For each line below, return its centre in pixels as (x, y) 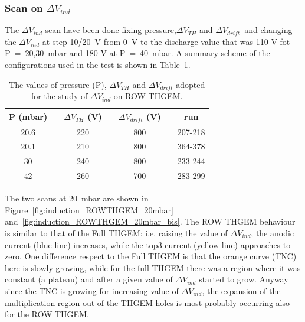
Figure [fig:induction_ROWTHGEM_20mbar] (89, 209)
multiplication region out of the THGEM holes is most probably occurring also (147, 302)
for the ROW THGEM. (47, 314)
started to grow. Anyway (244, 279)
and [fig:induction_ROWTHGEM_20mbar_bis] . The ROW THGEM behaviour (150, 221)
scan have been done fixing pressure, (111, 30)
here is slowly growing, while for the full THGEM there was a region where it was (153, 267)
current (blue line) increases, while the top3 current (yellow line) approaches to (148, 244)
